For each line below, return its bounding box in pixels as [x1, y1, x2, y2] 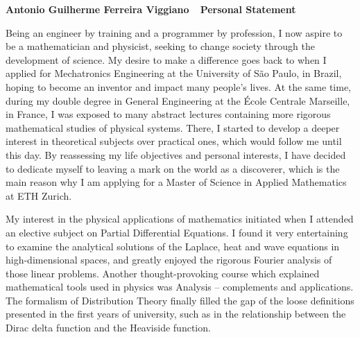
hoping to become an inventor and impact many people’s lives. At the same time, [6, 79, 352, 94]
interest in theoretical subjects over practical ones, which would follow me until [6, 134, 342, 148]
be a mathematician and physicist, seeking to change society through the [6, 39, 315, 53]
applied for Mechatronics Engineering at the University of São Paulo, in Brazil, [6, 66, 342, 80]
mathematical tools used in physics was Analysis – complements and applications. [6, 279, 354, 294]
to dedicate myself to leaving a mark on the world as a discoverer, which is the [6, 161, 340, 175]
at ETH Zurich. [6, 188, 72, 202]
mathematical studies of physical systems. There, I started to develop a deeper [6, 120, 340, 135]
